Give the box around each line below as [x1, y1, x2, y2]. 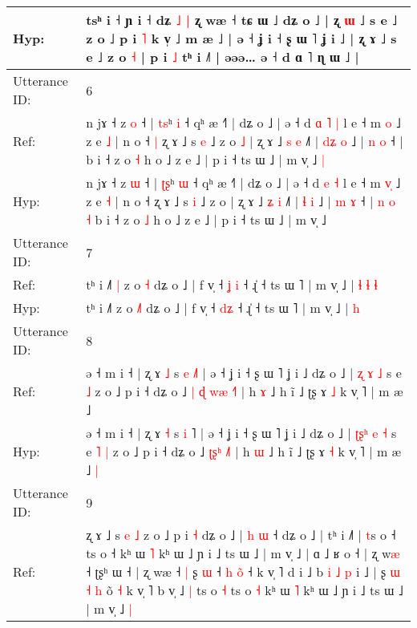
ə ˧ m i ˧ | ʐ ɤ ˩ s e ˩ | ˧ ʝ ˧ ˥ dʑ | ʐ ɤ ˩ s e [86, 363, 402, 382]
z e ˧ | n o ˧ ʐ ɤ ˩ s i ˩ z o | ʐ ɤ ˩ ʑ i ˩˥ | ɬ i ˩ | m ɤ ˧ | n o [86, 192, 395, 210]
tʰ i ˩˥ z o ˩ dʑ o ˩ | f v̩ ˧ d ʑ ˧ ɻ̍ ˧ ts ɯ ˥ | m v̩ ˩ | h [86, 298, 360, 317]
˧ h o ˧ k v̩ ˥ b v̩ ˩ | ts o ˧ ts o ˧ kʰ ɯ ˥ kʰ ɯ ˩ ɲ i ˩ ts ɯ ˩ [86, 581, 403, 599]
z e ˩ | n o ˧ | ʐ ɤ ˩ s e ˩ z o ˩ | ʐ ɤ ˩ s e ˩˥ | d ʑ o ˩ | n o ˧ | [86, 132, 403, 150]
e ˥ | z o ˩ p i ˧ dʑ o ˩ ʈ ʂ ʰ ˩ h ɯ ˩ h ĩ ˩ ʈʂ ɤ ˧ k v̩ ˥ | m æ [86, 442, 402, 460]
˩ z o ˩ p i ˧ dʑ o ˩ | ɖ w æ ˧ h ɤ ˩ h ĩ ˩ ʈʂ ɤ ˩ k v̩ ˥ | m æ [86, 382, 403, 400]
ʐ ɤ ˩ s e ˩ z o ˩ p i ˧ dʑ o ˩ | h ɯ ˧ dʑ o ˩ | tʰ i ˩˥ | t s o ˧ [86, 525, 396, 544]
